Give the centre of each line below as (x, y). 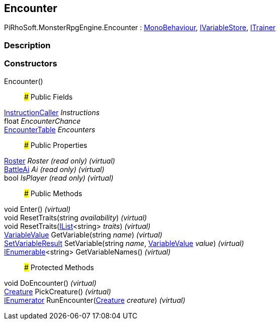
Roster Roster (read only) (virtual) (60, 160)
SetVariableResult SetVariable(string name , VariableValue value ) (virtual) (124, 243)
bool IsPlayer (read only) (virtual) (59, 178)
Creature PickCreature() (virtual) (58, 291)
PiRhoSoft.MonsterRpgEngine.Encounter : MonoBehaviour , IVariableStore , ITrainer (140, 28)
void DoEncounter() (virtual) (50, 283)
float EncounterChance (42, 121)
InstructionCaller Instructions (52, 112)
